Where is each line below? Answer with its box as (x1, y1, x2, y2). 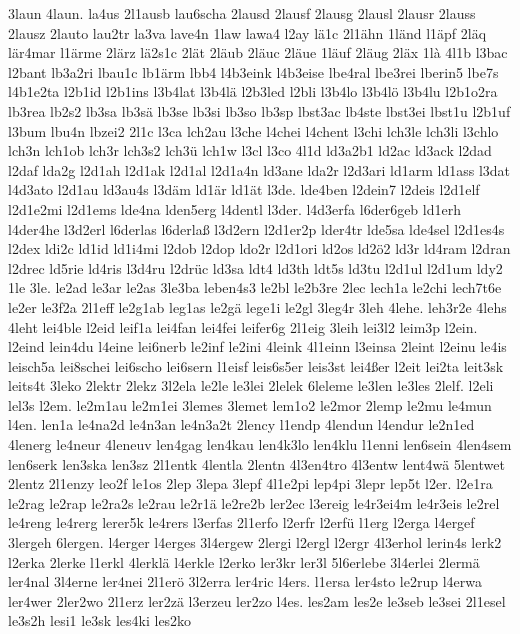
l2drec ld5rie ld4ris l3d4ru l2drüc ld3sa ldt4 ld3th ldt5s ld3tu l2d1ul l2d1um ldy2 (8, 257, 503, 278)
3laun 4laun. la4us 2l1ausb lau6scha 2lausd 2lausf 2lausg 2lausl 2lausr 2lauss (8, 3, 476, 23)
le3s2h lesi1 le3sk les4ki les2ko (8, 610, 192, 631)
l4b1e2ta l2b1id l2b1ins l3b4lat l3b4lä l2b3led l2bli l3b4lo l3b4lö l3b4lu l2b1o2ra (8, 81, 498, 102)
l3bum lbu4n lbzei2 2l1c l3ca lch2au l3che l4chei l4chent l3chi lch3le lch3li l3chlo (8, 120, 499, 141)
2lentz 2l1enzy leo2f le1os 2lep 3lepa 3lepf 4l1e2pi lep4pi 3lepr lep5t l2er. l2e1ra (8, 473, 493, 494)
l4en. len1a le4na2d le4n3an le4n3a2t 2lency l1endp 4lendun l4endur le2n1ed (8, 414, 475, 435)
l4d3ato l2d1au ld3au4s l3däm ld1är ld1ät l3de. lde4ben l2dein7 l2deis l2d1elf (8, 179, 480, 200)
